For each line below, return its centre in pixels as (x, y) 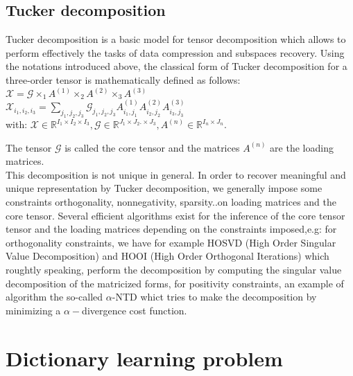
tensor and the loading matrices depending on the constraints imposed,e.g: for (171, 229)
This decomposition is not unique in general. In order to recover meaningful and (176, 174)
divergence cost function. (135, 310)
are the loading (302, 147)
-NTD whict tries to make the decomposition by (214, 297)
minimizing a (33, 310)
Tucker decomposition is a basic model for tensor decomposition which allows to (176, 39)
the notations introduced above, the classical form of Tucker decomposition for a (176, 66)
